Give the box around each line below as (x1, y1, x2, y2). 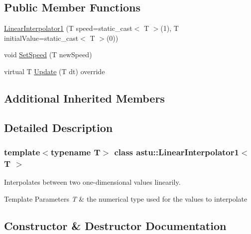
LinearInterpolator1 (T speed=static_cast (4, 23, 132, 33)
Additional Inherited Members (4, 90, 165, 106)
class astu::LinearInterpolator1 (114, 146, 239, 158)
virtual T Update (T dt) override (4, 66, 105, 76)
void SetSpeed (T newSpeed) (4, 49, 92, 60)
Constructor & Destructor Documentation (4, 218, 227, 233)
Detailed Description (4, 119, 113, 135)
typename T (50, 146, 101, 158)
